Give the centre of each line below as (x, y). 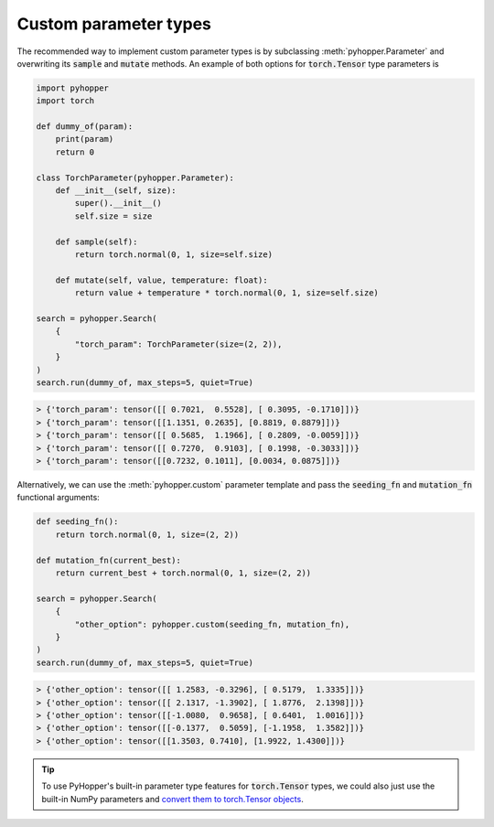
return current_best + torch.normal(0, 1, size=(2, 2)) (183, 573)
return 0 (75, 152)
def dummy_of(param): (85, 127)
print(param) (85, 139)
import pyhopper (73, 88)
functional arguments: (58, 498)
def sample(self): (97, 242)
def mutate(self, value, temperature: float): (162, 280)
